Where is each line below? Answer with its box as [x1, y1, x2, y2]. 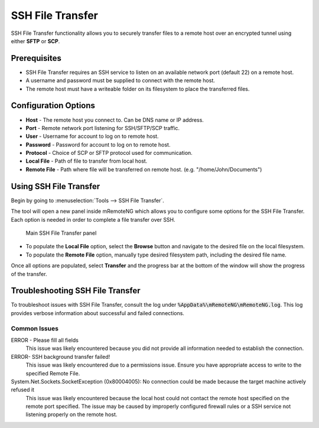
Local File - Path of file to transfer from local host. [25, 157, 148, 165]
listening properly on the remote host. [25, 411, 118, 418]
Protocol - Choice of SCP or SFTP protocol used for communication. [25, 150, 193, 157]
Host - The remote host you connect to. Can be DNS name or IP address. [25, 116, 204, 124]
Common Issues [11, 324, 59, 332]
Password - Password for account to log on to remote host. [25, 141, 171, 148]
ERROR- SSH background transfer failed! [11, 353, 110, 360]
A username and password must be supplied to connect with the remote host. [25, 77, 216, 84]
